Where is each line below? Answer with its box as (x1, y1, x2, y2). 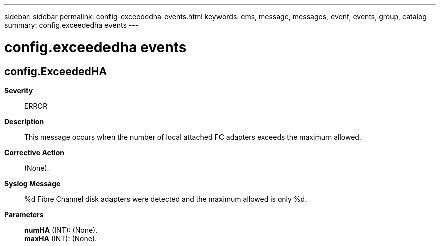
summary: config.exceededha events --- (4, 21, 139, 29)
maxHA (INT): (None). (24, 234, 97, 243)
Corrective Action (4, 148, 64, 157)
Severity (4, 86, 33, 95)
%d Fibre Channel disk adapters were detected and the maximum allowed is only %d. (24, 194, 307, 203)
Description (4, 117, 44, 126)
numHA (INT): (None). (24, 225, 98, 234)
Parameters (4, 210, 44, 219)
